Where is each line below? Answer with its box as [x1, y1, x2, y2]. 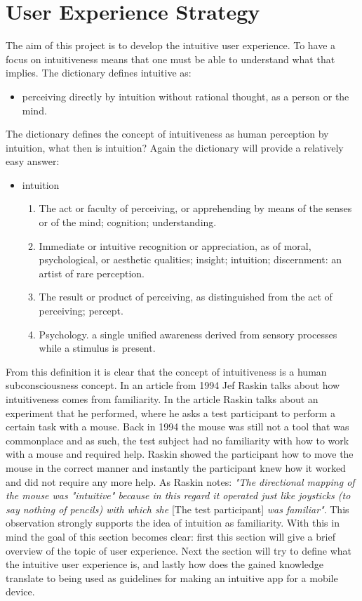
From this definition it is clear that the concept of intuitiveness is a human [6, 364, 327, 378]
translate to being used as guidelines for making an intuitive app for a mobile [6, 570, 338, 585]
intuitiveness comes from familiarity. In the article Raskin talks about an [6, 392, 319, 406]
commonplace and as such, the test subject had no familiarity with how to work [6, 432, 349, 447]
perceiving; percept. [39, 303, 123, 318]
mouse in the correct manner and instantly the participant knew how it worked [6, 460, 346, 475]
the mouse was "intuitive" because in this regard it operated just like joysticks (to [6, 488, 351, 503]
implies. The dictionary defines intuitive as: [6, 65, 192, 80]
